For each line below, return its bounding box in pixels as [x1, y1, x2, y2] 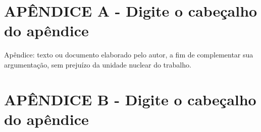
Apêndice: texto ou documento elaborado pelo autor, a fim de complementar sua [4, 49, 253, 60]
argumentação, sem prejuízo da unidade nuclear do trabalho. [4, 59, 191, 70]
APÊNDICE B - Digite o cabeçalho [4, 89, 256, 109]
